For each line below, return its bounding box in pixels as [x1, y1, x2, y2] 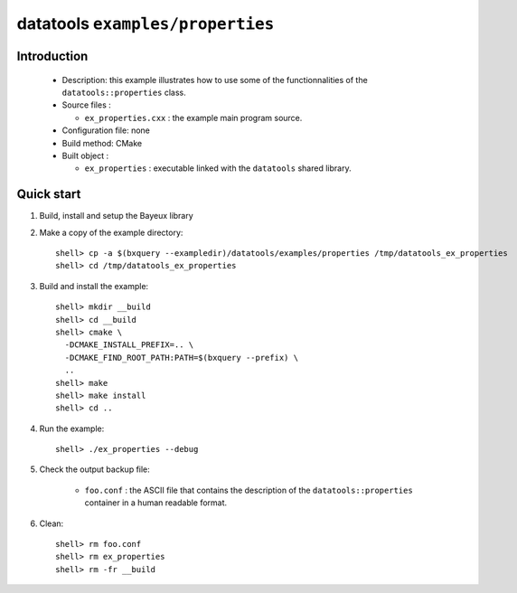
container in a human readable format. [84, 497, 228, 508]
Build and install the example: [39, 280, 149, 291]
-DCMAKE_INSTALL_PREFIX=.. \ [64, 340, 194, 350]
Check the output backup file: [39, 464, 151, 475]
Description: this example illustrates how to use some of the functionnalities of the [61, 74, 368, 85]
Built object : [61, 150, 109, 161]
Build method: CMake [61, 137, 143, 148]
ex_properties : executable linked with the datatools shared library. [84, 163, 352, 174]
